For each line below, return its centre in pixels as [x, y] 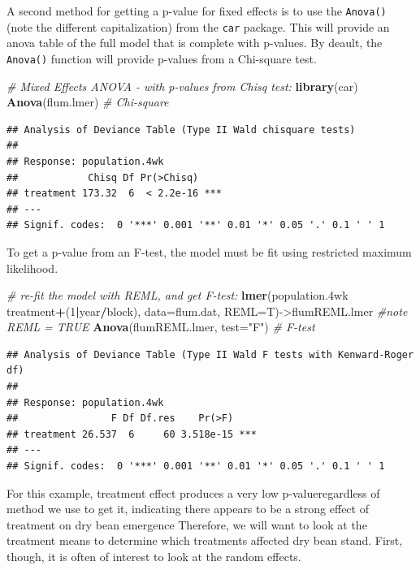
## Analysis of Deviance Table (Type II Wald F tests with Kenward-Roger [210, 354]
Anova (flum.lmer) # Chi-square [88, 102]
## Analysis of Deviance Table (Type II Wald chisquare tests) [181, 130]
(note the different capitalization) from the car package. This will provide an [198, 26]
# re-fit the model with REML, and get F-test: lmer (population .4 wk [178, 295]
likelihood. [32, 268]
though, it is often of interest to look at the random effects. [154, 556]
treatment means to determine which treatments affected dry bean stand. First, [205, 540]
